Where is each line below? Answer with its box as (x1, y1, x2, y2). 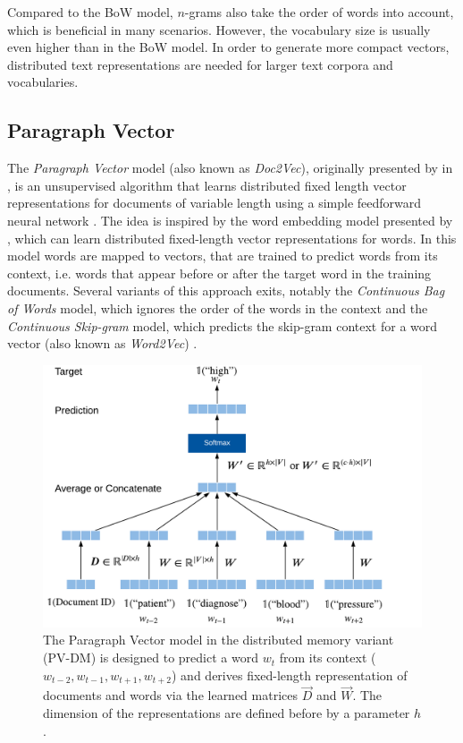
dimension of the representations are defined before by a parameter (43, 703, 410, 722)
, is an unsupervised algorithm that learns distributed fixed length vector (7, 175, 407, 194)
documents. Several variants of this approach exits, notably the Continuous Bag (7, 281, 445, 300)
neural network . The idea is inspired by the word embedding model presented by (7, 210, 453, 229)
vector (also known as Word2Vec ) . (7, 334, 198, 353)
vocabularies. (7, 73, 79, 91)
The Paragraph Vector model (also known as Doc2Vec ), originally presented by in (7, 158, 453, 177)
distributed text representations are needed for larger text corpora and (7, 55, 393, 73)
